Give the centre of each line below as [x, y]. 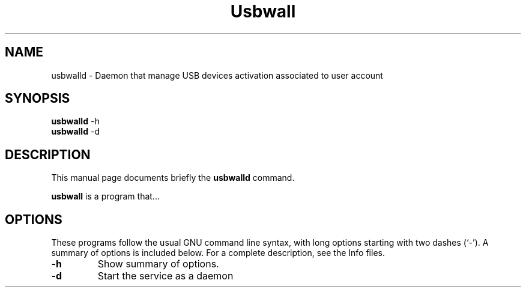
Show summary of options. [158, 264]
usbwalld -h [75, 121]
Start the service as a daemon [165, 276]
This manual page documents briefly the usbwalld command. [173, 178]
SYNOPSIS [38, 99]
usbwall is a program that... [105, 196]
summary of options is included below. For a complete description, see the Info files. [218, 253]
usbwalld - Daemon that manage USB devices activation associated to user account [217, 75]
